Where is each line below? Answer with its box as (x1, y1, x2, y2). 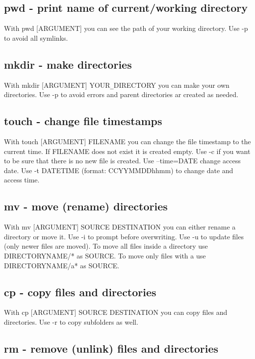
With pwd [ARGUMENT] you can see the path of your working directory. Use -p (4, 23, 248, 33)
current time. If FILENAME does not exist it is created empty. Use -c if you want (4, 146, 251, 156)
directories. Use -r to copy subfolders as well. (4, 316, 138, 327)
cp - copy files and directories (4, 284, 156, 299)
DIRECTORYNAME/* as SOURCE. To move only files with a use (4, 251, 206, 260)
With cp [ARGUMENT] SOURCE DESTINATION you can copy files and (4, 307, 228, 317)
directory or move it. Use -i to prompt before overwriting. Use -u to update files (4, 231, 244, 241)
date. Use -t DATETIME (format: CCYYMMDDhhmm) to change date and (4, 165, 233, 175)
